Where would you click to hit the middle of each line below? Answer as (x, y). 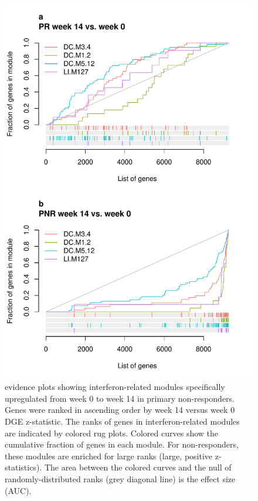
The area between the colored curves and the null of (138, 467)
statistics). (23, 467)
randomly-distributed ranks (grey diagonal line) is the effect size (120, 478)
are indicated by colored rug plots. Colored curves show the (112, 433)
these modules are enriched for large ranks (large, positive (109, 455)
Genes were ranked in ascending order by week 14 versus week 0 (120, 410)
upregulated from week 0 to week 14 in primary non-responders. (120, 398)
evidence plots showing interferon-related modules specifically (115, 387)
